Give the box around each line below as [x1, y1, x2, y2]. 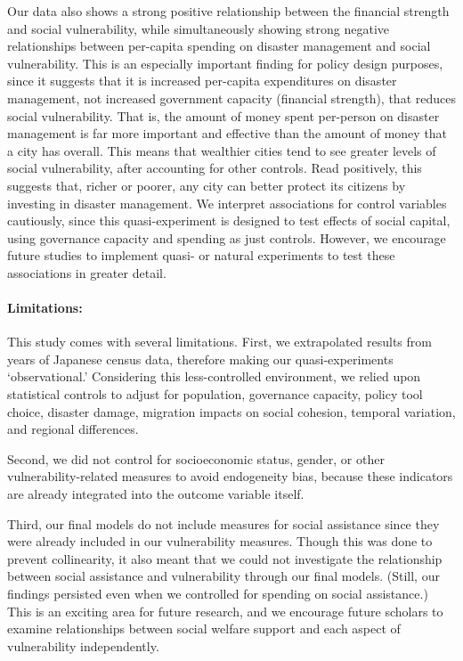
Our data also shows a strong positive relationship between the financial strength [7, 2, 450, 20]
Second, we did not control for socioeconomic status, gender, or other [7, 449, 385, 468]
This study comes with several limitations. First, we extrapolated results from [7, 332, 432, 351]
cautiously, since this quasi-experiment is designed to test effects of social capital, [7, 211, 451, 230]
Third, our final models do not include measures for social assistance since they [7, 514, 440, 533]
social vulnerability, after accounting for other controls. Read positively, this [7, 159, 422, 177]
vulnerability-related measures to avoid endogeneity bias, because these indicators [7, 467, 453, 486]
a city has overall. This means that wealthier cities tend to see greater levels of [7, 141, 436, 159]
